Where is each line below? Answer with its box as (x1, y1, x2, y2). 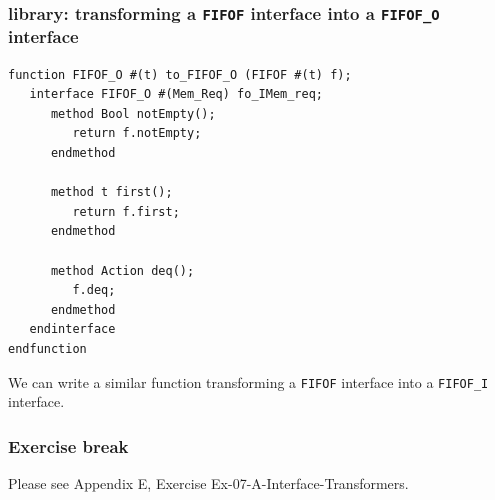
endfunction (8, 342, 87, 357)
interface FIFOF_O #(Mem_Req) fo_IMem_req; (29, 87, 323, 102)
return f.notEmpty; (72, 126, 202, 141)
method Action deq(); (50, 263, 195, 278)
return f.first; (72, 204, 180, 219)
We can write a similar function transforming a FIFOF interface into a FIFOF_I (8, 371, 489, 392)
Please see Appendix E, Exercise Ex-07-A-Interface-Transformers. (8, 473, 409, 494)
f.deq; (72, 283, 116, 298)
